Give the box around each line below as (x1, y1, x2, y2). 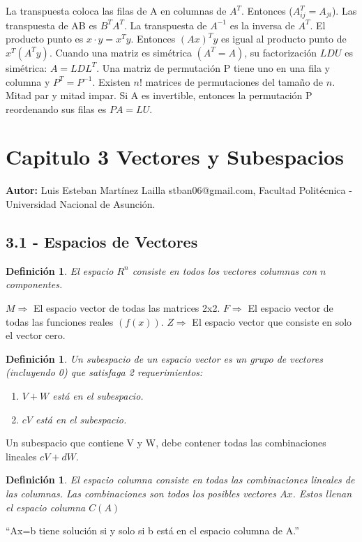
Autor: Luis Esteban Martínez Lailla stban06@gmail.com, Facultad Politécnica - (6, 183, 352, 197)
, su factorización (244, 45, 317, 59)
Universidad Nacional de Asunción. (6, 197, 156, 211)
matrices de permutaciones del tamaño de (145, 74, 324, 89)
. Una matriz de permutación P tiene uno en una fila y (96, 60, 330, 75)
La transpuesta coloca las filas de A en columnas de (6, 3, 227, 17)
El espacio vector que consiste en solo (192, 314, 352, 329)
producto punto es (6, 31, 84, 46)
